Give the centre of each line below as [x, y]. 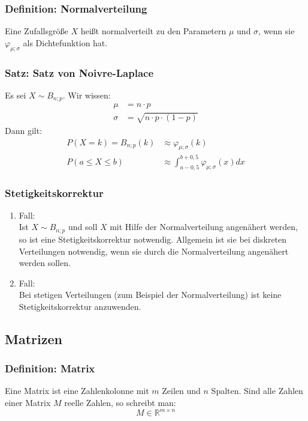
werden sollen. [45, 263]
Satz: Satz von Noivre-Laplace [79, 72]
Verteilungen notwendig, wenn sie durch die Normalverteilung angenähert [154, 251]
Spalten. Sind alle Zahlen [257, 391]
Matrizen [34, 338]
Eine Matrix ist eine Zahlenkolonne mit [77, 391]
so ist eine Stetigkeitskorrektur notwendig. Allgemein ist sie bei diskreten [153, 239]
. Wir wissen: [87, 95]
